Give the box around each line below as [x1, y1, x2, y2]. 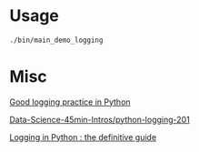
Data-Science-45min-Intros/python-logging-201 [9, 114, 191, 125]
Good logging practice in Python [9, 96, 131, 107]
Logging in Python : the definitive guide [9, 131, 157, 142]
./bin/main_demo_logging [9, 35, 104, 45]
